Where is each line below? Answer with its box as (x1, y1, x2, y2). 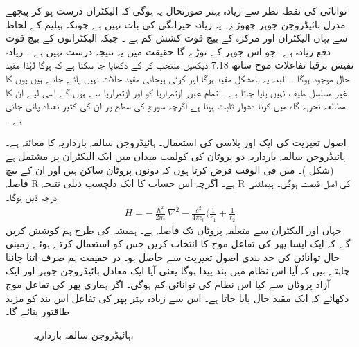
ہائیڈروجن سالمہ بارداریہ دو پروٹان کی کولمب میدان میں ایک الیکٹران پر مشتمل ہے (6, 148, 346, 163)
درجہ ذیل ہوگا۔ (6, 189, 57, 204)
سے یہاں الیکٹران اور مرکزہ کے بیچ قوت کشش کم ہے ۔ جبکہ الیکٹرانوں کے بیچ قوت (6, 30, 348, 45)
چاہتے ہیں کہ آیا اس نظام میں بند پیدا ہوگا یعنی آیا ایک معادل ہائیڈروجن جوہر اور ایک (6, 263, 350, 278)
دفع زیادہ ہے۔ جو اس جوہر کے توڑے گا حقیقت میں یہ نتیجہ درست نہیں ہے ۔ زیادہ (6, 44, 331, 58)
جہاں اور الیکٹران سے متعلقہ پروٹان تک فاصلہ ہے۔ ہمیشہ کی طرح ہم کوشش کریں (6, 222, 342, 237)
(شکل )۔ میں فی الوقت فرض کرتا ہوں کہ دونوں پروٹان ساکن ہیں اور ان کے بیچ (6, 162, 334, 177)
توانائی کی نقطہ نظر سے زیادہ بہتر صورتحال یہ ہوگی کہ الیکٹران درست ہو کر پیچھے (6, 3, 347, 17)
